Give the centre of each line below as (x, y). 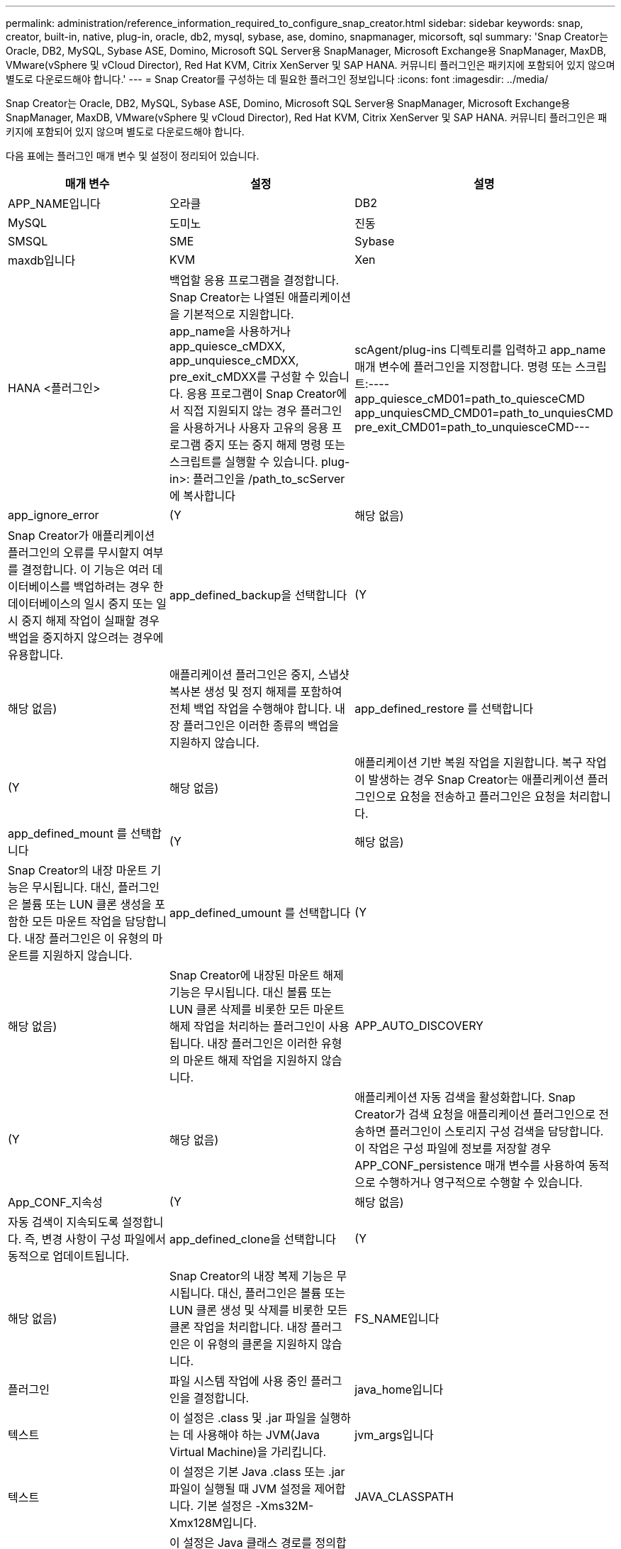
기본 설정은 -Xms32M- (255, 1506)
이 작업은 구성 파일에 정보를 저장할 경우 (453, 1148)
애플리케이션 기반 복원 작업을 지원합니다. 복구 (469, 762)
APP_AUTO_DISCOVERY (419, 1026)
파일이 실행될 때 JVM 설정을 (240, 1489)
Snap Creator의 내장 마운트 (78, 870)
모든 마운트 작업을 (77, 921)
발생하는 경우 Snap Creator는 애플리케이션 (476, 779)
